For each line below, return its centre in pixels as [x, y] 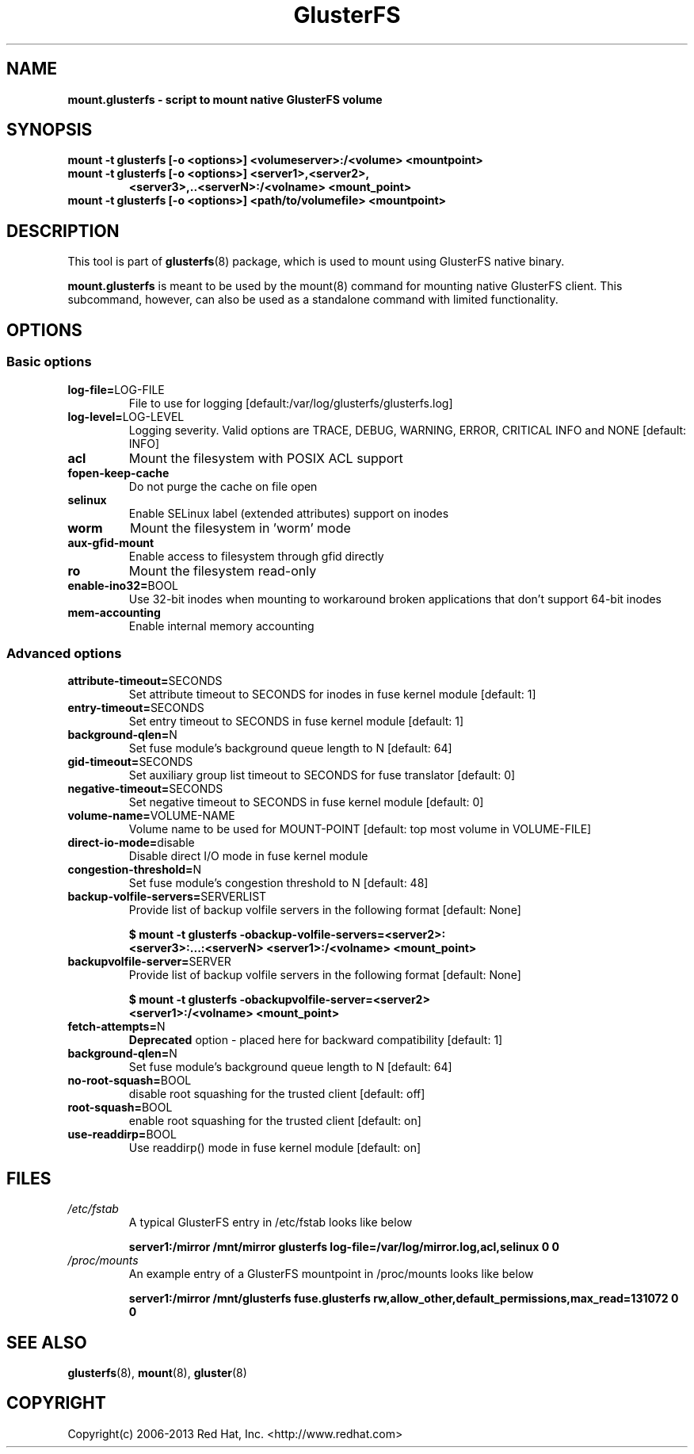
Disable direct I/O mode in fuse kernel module [248, 856]
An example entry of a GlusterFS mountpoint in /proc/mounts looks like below [331, 1274]
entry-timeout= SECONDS [136, 708]
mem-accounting [114, 612]
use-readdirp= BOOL [122, 1135]
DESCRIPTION [63, 231]
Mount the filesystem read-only [223, 570]
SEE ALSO [47, 1342]
